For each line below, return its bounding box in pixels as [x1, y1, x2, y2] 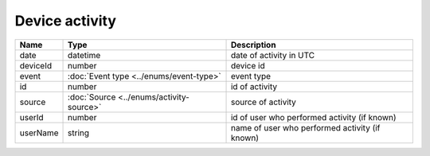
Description [230, 39, 276, 50]
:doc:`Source [68, 92, 116, 103]
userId [19, 111, 44, 123]
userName [19, 127, 59, 138]
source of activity [230, 96, 296, 107]
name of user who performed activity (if [230, 122, 381, 133]
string [68, 127, 90, 138]
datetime [68, 49, 101, 60]
